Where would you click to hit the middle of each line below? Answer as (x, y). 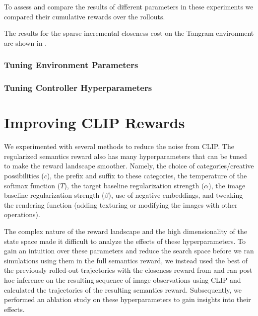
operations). (22, 214)
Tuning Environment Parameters (71, 65)
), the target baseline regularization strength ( (134, 185)
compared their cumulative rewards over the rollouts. (85, 16)
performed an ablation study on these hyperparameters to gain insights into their (128, 299)
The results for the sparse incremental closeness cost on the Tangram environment (129, 33)
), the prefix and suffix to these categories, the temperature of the (147, 175)
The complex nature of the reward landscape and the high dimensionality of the (126, 231)
